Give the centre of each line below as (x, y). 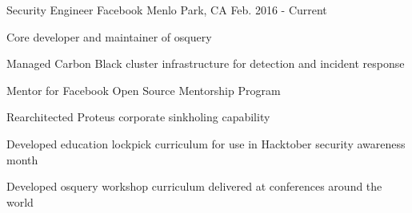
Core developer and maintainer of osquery (109, 36)
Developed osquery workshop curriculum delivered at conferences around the (194, 186)
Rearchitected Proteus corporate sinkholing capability (138, 117)
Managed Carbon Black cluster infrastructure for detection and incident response (206, 63)
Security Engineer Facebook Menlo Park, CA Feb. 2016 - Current (167, 10)
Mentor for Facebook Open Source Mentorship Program (144, 90)
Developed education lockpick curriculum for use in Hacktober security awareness (206, 143)
